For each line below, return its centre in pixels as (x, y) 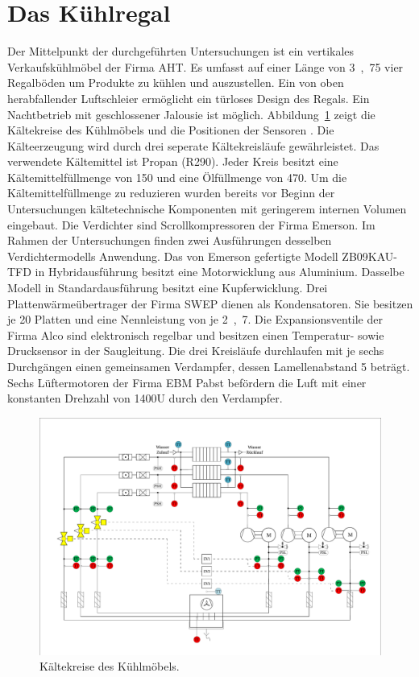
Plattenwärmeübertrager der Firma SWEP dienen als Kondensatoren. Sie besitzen (210, 303)
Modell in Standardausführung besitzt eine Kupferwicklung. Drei (168, 288)
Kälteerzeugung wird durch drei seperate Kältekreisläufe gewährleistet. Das (193, 145)
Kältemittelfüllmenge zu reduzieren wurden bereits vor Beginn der (171, 193)
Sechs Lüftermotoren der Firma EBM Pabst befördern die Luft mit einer (187, 382)
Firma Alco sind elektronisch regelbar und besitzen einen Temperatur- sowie (196, 334)
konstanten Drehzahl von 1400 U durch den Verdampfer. (145, 398)
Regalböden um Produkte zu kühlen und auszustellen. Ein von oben (176, 83)
